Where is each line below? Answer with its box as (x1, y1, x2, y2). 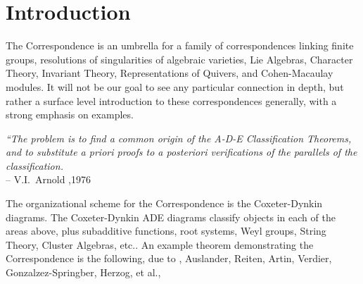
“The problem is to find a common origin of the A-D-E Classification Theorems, (6, 130, 352, 145)
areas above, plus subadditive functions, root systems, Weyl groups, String (6, 223, 326, 238)
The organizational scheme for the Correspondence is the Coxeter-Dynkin (6, 196, 323, 211)
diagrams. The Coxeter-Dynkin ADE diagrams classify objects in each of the (6, 209, 336, 224)
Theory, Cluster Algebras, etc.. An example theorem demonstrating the (6, 237, 314, 252)
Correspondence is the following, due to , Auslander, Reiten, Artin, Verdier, (6, 251, 332, 266)
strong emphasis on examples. (6, 107, 134, 122)
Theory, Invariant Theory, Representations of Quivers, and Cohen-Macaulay (6, 66, 333, 80)
